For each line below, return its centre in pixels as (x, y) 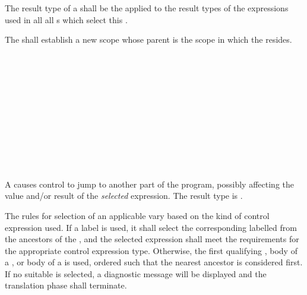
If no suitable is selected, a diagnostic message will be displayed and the (136, 273)
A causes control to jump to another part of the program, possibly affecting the (150, 184)
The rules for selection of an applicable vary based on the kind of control (137, 215)
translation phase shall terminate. (66, 285)
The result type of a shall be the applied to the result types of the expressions (147, 8)
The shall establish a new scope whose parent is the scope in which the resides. (148, 39)
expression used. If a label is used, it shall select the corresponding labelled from (151, 227)
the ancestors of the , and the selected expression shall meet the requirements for (152, 239)
